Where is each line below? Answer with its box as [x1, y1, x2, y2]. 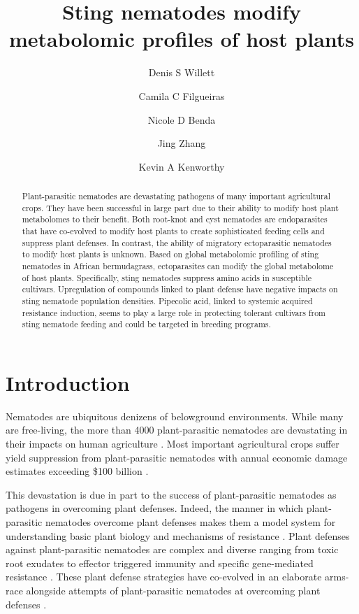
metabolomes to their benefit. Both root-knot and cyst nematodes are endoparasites [22, 213, 328, 225]
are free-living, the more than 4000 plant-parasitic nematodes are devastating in [6, 422, 348, 437]
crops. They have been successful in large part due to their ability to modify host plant [22, 201, 339, 213]
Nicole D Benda [147, 112, 216, 127]
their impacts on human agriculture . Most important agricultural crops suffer [6, 436, 339, 451]
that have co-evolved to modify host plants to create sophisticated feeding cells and [22, 225, 325, 237]
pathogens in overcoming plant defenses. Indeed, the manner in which [6, 501, 304, 515]
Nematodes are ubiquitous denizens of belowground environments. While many [6, 408, 344, 423]
